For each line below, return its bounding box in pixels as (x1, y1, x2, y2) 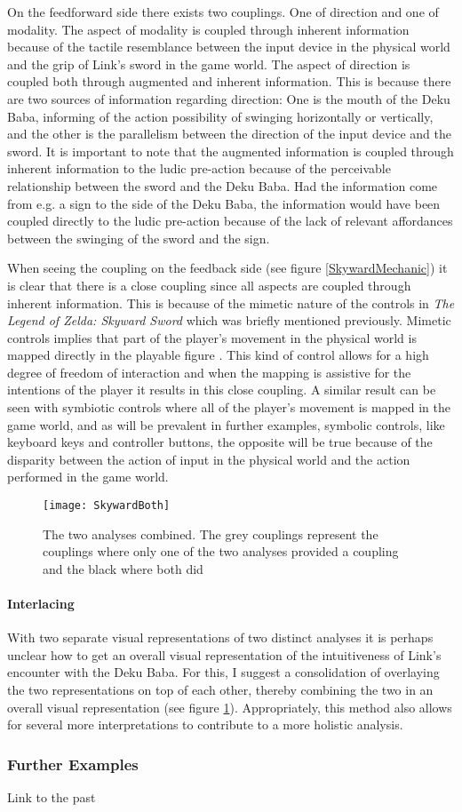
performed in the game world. (7, 467, 169, 486)
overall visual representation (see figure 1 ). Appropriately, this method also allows (7, 697, 452, 716)
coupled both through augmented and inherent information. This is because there (7, 72, 451, 91)
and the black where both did (43, 559, 203, 577)
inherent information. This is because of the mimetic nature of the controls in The (7, 293, 455, 312)
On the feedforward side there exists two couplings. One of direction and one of (7, 3, 439, 20)
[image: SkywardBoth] (43, 499, 171, 513)
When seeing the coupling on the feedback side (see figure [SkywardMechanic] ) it (7, 259, 448, 277)
